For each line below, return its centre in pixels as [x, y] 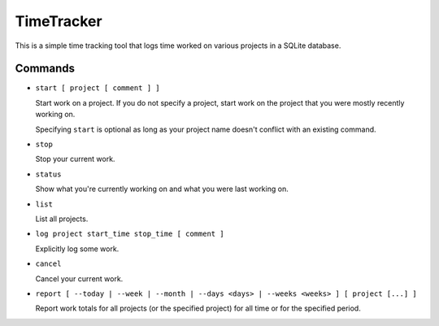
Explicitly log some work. [77, 249]
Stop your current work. [75, 159]
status [48, 174]
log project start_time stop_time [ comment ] [130, 234]
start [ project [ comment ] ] [98, 88]
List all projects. [62, 219]
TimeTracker [59, 21]
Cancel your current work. [79, 278]
